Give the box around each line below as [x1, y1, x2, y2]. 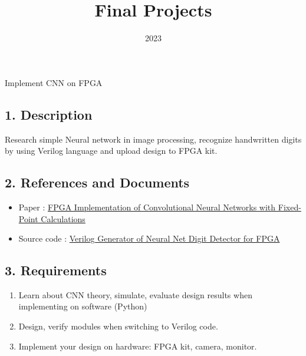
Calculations [41, 212, 85, 225]
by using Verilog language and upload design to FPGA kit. [5, 144, 218, 157]
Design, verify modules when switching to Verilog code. [18, 320, 218, 332]
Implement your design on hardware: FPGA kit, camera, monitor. [18, 339, 257, 352]
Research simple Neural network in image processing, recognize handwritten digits [5, 133, 302, 145]
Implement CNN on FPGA [5, 76, 103, 88]
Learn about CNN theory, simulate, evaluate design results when [18, 288, 252, 301]
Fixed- [278, 200, 301, 213]
